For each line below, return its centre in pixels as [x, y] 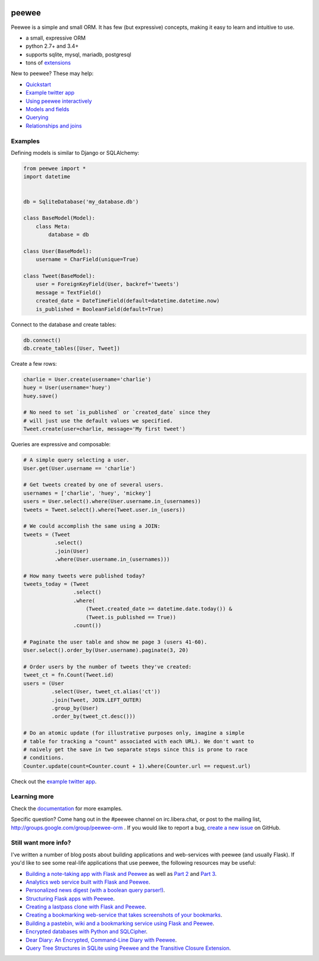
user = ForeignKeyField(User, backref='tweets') [108, 284]
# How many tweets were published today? [84, 576]
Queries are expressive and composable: [61, 444]
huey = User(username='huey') [67, 388]
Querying [37, 118]
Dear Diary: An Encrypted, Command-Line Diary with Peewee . [101, 940]
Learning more [32, 797]
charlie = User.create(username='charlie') [87, 379]
